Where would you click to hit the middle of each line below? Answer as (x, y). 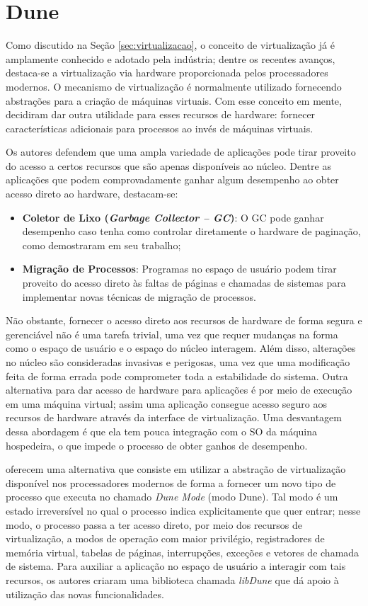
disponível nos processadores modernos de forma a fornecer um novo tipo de (171, 482)
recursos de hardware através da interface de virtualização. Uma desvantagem (174, 417)
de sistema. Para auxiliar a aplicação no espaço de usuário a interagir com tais (176, 566)
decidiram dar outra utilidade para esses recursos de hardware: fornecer (161, 114)
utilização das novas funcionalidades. (85, 594)
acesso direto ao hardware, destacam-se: (92, 194)
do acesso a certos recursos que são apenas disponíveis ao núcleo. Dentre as (168, 165)
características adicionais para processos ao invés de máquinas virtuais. (160, 128)
